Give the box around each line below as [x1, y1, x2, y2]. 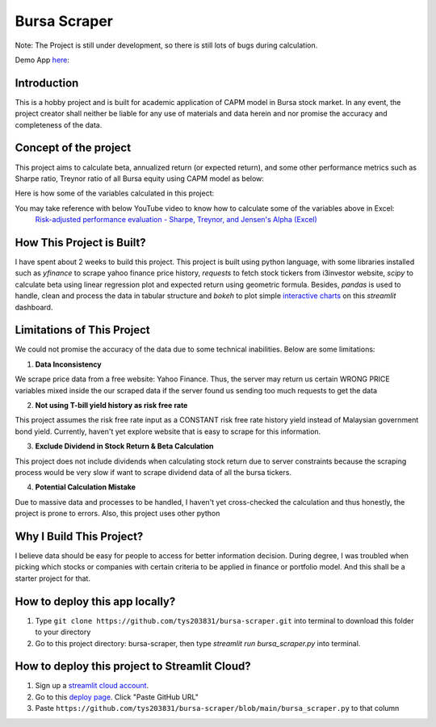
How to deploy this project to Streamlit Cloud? [15, 659, 251, 674]
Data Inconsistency [35, 359, 102, 369]
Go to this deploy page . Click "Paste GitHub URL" [35, 691, 199, 702]
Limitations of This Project [15, 323, 150, 337]
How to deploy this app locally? [15, 595, 176, 608]
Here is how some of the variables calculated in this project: [15, 188, 215, 198]
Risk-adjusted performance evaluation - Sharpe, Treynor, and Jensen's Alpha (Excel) [35, 215, 318, 225]
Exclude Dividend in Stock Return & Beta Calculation [35, 441, 214, 452]
